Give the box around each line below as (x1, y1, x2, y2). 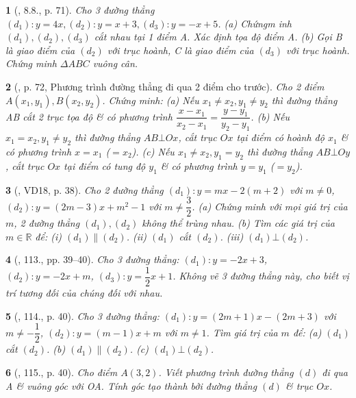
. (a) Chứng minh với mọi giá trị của (192, 199, 348, 213)
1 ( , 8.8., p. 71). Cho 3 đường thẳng (5, 3, 155, 16)
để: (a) (292, 325, 322, 339)
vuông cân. (92, 56, 138, 71)
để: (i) (35, 229, 62, 243)
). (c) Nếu (131, 144, 175, 158)
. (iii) (220, 229, 244, 243)
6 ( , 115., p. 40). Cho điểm (5, 364, 118, 379)
